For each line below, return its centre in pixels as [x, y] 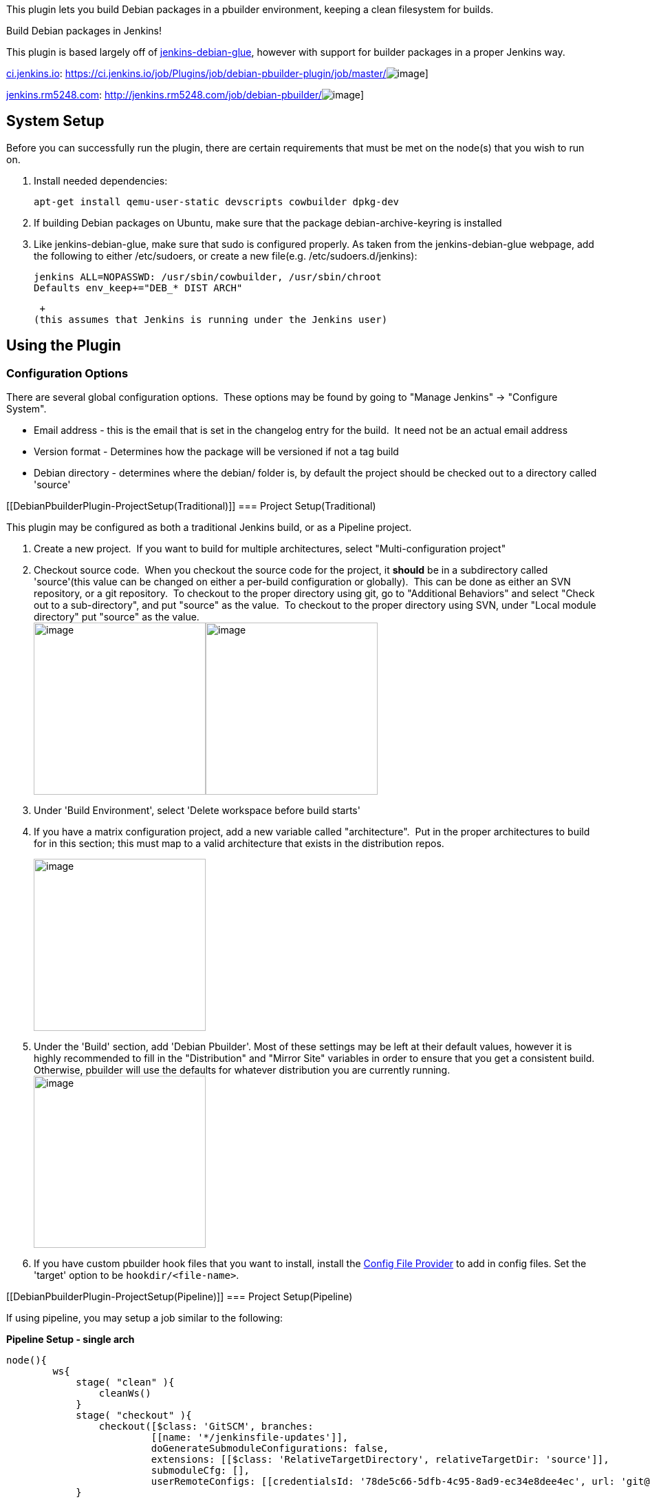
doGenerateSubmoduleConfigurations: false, [270, 1449]
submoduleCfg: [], [201, 1471]
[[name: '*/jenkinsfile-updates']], [250, 1438]
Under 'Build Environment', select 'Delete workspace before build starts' [197, 811]
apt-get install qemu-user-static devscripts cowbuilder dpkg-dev [217, 201]
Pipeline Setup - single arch [71, 1339]
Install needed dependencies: [101, 180]
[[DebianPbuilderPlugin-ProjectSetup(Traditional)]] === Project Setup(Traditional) [191, 506]
